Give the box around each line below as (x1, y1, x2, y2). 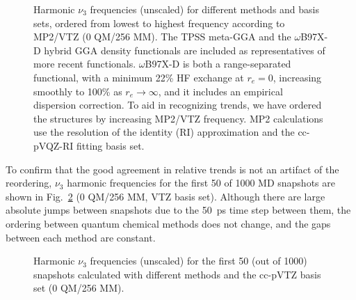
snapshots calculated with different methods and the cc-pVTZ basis (33, 267, 321, 281)
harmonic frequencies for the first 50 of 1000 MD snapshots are (67, 175, 335, 190)
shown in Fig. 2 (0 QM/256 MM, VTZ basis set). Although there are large (6, 189, 325, 203)
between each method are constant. (6, 230, 156, 244)
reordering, (6, 175, 52, 190)
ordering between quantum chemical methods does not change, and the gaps (6, 216, 331, 230)
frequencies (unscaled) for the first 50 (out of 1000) (90, 253, 307, 268)
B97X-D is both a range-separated (145, 56, 291, 71)
